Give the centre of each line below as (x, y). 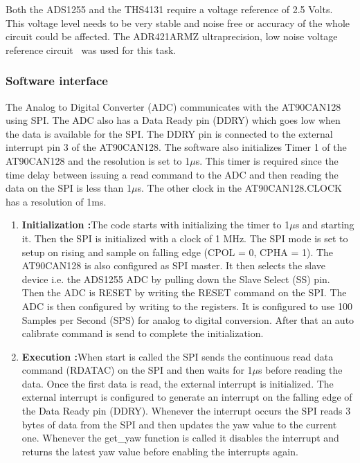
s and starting (325, 225)
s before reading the (300, 370)
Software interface (57, 81)
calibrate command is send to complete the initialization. (143, 333)
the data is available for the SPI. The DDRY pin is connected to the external (169, 133)
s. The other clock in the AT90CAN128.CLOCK (240, 188)
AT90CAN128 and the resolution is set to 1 (98, 160)
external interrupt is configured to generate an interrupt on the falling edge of (187, 397)
